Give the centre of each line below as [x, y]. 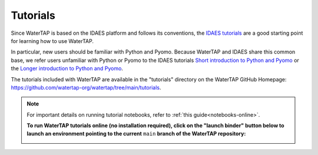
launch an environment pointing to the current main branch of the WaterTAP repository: [136, 134]
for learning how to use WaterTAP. [52, 41]
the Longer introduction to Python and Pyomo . [67, 68]
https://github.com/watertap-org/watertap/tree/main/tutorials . [86, 87]
